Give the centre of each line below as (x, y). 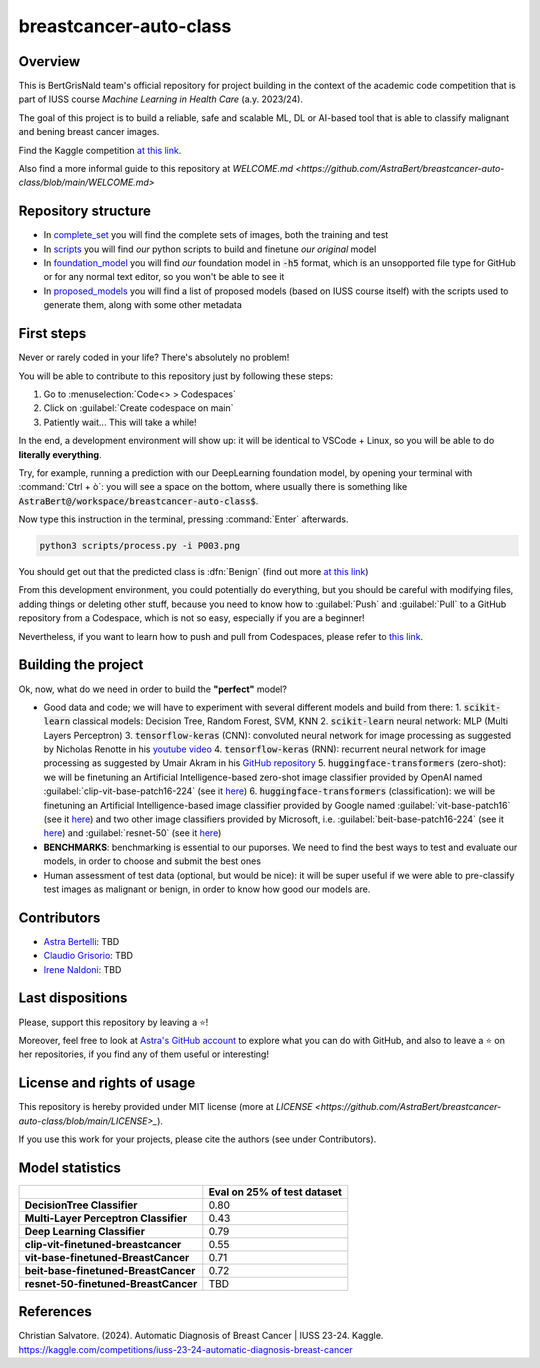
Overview (49, 61)
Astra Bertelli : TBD (81, 941)
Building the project (81, 665)
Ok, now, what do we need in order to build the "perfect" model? (152, 689)
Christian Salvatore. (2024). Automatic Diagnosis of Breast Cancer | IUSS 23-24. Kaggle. (201, 1336)
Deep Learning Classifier (84, 1231)
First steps (52, 333)
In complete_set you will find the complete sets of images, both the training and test (216, 235)
